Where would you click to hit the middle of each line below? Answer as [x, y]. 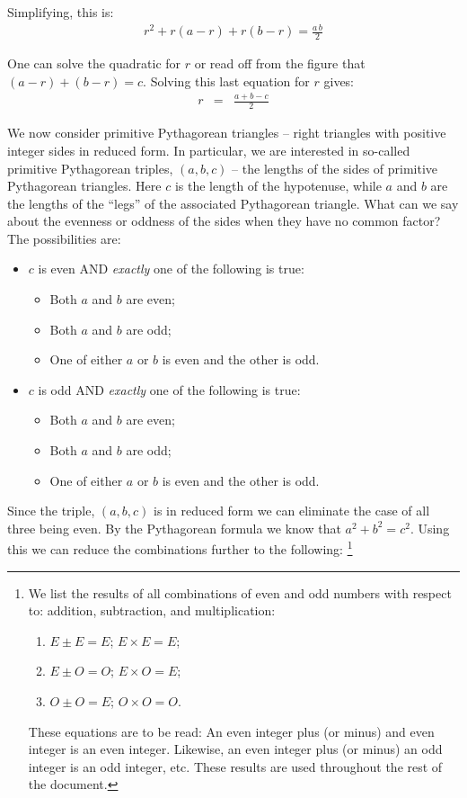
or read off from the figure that [280, 63]
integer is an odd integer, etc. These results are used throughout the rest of [235, 766]
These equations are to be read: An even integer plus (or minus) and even [231, 731]
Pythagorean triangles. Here [84, 186]
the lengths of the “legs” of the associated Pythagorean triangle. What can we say [233, 203]
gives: [339, 81]
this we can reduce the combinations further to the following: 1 [180, 548]
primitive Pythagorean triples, [90, 168]
